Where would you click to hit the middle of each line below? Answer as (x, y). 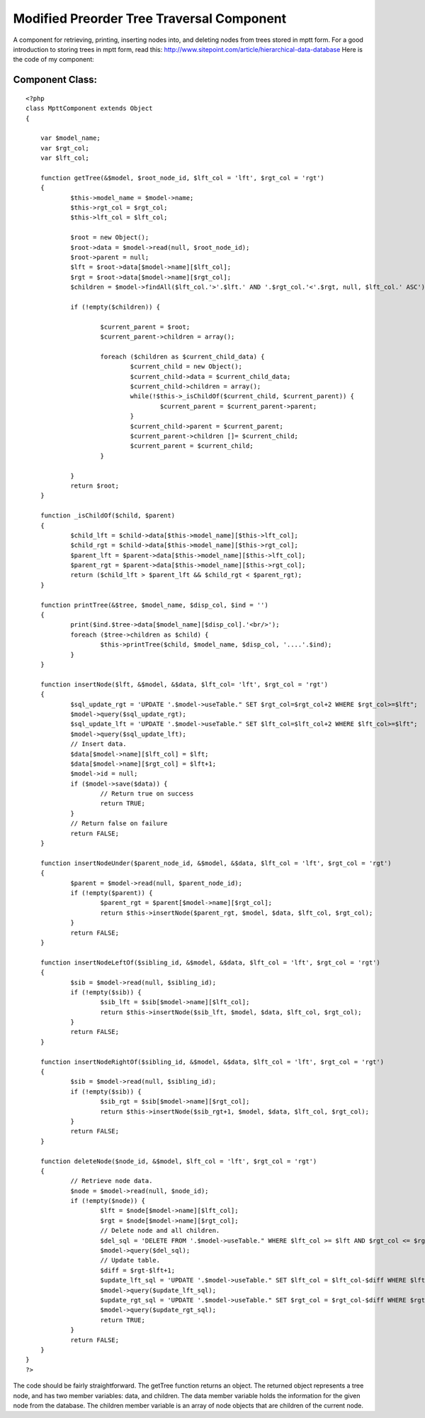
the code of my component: (54, 60)
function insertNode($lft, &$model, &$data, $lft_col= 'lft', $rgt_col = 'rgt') (184, 684)
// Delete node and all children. (160, 1231)
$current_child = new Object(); (186, 367)
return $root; (95, 485)
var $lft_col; (65, 158)
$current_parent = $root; (145, 327)
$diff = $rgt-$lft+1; (138, 1270)
